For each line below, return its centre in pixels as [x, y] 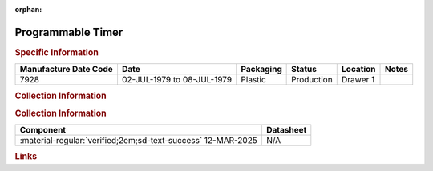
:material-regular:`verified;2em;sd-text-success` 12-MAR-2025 [139, 141]
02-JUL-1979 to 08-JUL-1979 [177, 80]
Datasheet [286, 130]
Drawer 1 [358, 80]
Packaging [261, 70]
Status [304, 70]
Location [358, 70]
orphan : [28, 9]
